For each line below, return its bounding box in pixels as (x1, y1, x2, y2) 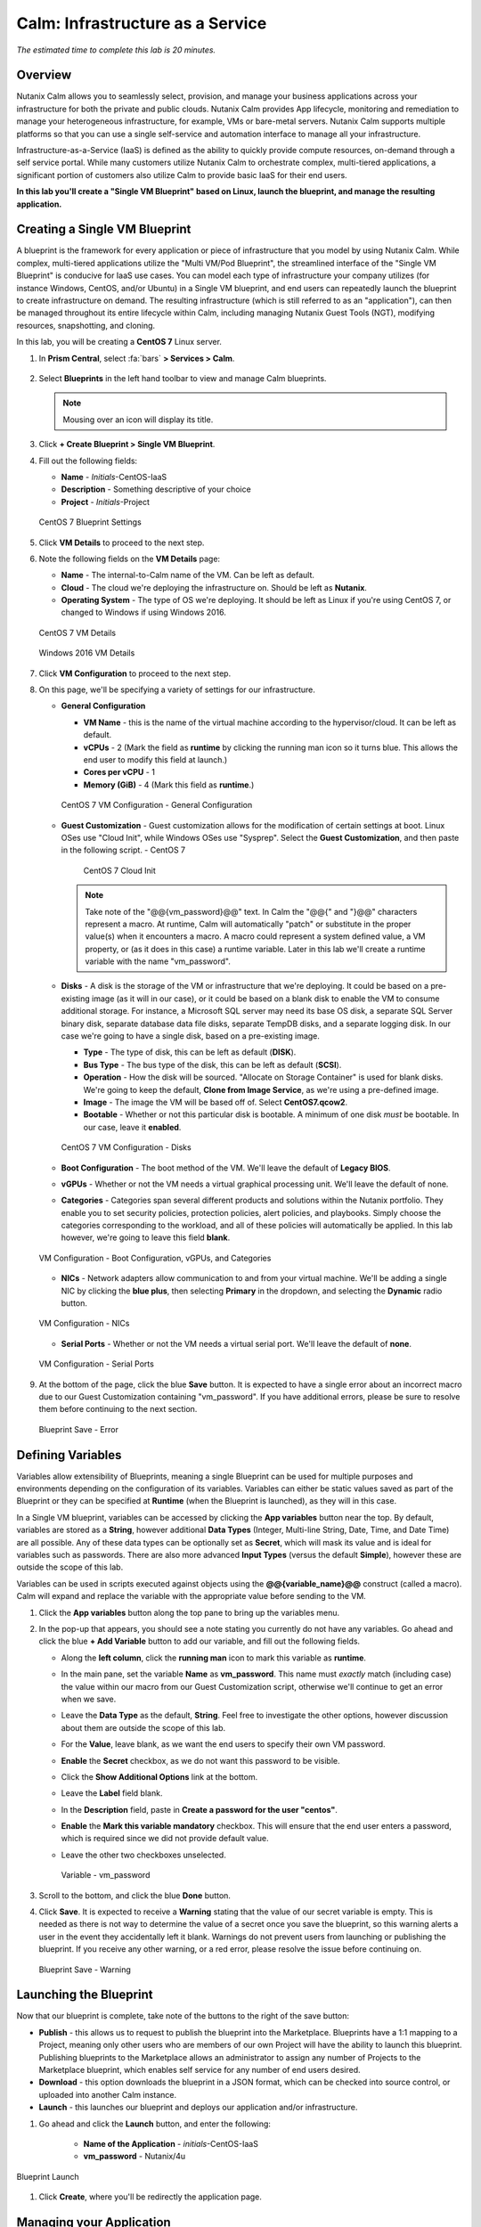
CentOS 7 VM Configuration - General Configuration (61, 800, 253, 811)
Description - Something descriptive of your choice (61, 484, 251, 494)
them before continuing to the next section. (38, 1404, 198, 1415)
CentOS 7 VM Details (38, 627, 116, 638)
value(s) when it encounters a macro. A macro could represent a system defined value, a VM (85, 931, 426, 942)
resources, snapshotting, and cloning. (16, 320, 156, 330)
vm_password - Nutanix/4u (83, 2151, 186, 2162)
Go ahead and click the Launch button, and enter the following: (38, 2118, 272, 2129)
